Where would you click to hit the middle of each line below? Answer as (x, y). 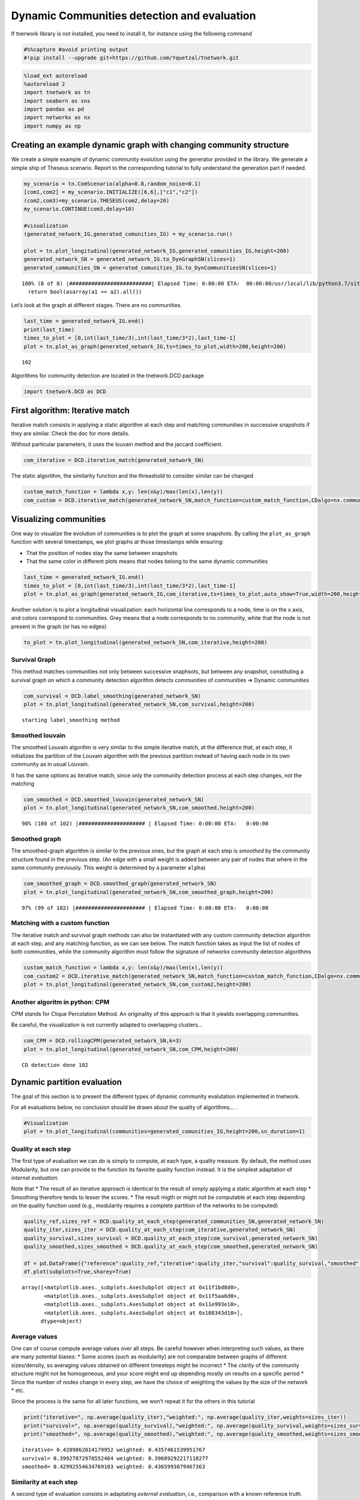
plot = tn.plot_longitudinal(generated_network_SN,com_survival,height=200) (139, 704)
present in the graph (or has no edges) (59, 626)
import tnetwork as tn (57, 92)
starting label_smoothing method (71, 720)
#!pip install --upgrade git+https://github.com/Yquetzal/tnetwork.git (131, 58)
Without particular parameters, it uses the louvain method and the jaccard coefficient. (117, 445)
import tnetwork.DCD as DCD (65, 391)
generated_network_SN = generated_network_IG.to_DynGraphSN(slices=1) (130, 259)
